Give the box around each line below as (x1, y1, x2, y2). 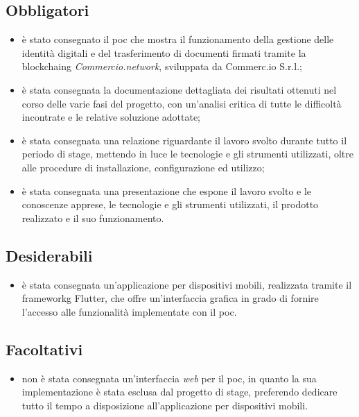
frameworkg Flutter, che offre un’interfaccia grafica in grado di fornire (21, 291, 319, 305)
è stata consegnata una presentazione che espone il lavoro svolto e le (21, 183, 312, 198)
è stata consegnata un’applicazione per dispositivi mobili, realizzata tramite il (21, 277, 352, 291)
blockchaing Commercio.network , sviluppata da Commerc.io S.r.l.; (21, 59, 303, 74)
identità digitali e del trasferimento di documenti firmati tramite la (21, 45, 306, 60)
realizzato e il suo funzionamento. (21, 210, 164, 225)
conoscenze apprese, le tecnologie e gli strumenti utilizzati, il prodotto (21, 197, 319, 212)
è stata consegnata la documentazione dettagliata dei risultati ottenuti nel (21, 82, 337, 96)
